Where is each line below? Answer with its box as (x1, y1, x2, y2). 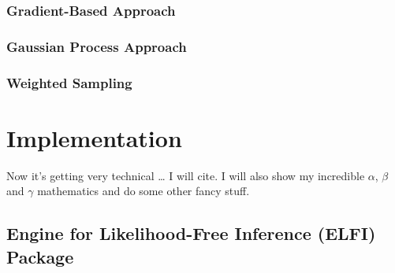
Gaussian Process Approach (6, 36, 187, 56)
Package (6, 244, 74, 268)
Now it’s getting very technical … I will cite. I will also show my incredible (6, 167, 365, 183)
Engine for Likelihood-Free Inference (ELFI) (6, 221, 376, 245)
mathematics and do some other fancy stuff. (37, 183, 250, 199)
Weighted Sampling (6, 72, 132, 92)
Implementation (6, 121, 182, 153)
